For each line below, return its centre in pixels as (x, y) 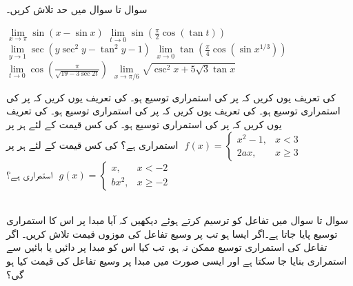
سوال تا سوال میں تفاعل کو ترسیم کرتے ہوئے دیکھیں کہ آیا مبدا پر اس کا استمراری (177, 220)
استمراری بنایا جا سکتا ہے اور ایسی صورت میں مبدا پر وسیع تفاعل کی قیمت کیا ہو (177, 261)
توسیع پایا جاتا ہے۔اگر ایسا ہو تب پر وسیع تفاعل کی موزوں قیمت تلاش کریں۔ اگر (172, 233)
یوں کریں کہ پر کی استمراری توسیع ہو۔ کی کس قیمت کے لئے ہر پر (144, 124)
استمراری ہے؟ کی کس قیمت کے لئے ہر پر (92, 144)
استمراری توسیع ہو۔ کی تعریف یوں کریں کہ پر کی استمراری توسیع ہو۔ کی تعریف (173, 111)
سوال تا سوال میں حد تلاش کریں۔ (77, 9)
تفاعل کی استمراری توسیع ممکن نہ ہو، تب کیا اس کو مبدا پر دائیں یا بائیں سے (167, 247)
